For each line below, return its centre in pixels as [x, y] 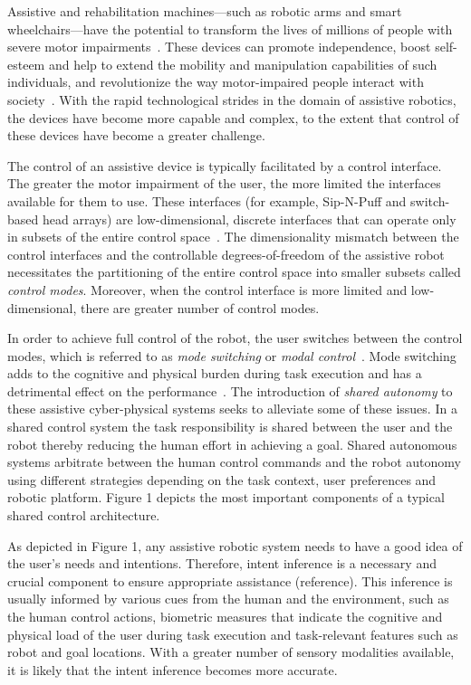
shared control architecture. [84, 515]
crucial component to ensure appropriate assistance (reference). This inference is [230, 580]
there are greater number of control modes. [200, 307]
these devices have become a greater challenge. [136, 135]
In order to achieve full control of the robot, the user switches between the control [235, 338]
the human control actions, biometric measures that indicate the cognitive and [225, 616]
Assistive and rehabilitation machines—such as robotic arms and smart [205, 11]
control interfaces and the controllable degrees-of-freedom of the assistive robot [226, 254]
